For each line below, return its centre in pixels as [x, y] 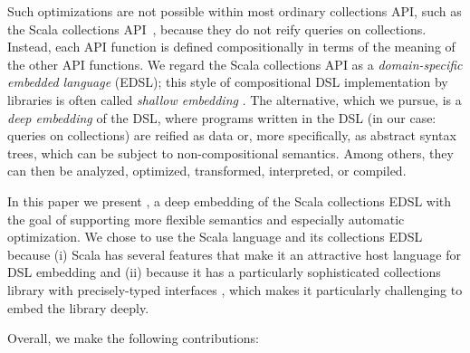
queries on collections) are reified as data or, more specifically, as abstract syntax [232, 135]
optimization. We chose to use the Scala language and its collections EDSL [215, 237]
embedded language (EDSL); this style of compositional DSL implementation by [228, 82]
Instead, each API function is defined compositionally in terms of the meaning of [231, 47]
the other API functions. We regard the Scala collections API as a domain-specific [235, 64]
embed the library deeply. [78, 307]
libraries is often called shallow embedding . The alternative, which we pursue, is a [235, 99]
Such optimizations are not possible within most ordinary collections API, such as [235, 11]
